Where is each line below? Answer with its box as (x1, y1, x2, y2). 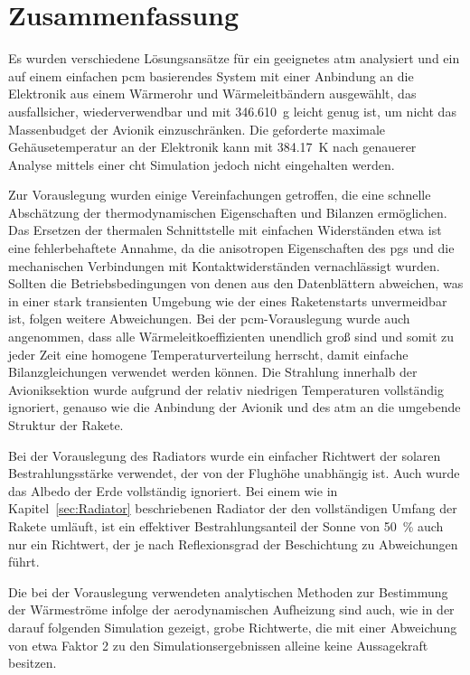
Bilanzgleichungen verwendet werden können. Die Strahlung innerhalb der (8, 362, 418, 381)
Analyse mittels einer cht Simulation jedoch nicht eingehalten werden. (8, 155, 395, 173)
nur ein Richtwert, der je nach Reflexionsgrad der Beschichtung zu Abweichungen (8, 534, 458, 553)
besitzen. (8, 653, 57, 672)
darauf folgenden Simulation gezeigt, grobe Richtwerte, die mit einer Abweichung (8, 617, 457, 636)
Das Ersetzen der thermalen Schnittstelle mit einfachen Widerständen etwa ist (8, 220, 442, 239)
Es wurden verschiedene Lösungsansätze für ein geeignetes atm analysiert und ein (8, 49, 460, 68)
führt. (8, 552, 40, 571)
